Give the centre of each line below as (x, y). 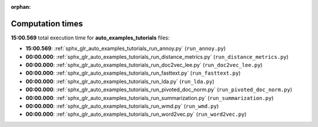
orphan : (21, 7)
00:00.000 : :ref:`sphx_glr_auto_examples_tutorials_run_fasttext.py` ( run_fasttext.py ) (133, 73)
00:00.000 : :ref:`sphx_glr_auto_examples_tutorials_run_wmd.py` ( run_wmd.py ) (122, 106)
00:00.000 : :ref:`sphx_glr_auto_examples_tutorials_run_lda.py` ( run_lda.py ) (120, 81)
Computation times (47, 24)
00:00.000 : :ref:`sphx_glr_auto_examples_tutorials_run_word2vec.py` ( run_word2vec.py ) (136, 114)
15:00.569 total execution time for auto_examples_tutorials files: (90, 38)
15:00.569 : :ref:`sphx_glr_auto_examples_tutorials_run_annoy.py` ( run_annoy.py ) (126, 49)
